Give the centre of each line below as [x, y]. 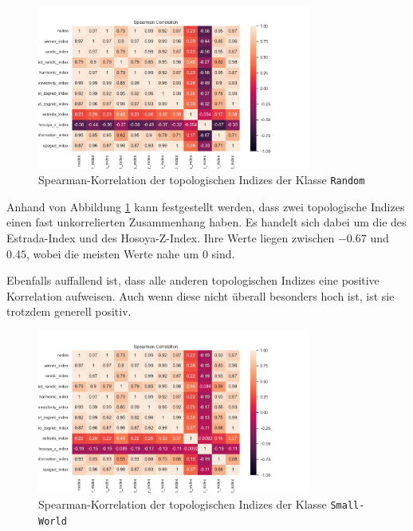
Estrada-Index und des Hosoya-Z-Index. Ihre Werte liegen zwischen [171, 237]
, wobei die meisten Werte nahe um [112, 253]
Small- [348, 505]
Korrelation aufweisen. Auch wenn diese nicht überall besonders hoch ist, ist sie [201, 295]
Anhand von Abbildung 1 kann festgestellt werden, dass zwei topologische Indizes [206, 206]
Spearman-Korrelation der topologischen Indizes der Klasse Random [202, 180]
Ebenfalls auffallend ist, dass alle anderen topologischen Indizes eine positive [193, 280]
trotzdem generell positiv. [69, 311]
